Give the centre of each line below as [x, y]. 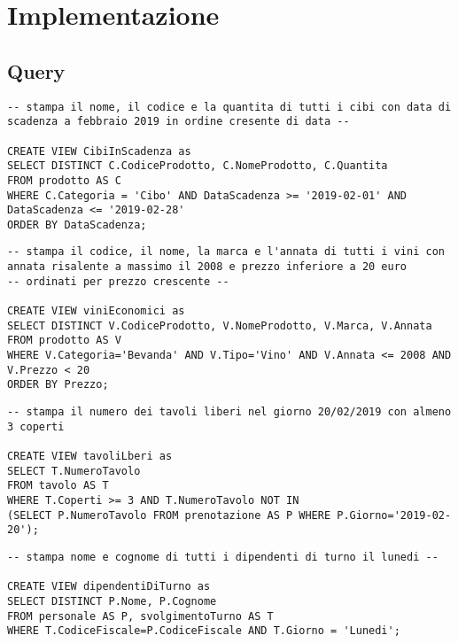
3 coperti [36, 426]
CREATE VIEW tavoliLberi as [90, 457]
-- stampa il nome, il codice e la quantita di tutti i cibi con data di [229, 107]
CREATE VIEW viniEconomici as [96, 311]
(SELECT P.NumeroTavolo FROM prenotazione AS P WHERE [169, 515]
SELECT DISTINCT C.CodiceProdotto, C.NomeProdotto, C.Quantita [198, 166]
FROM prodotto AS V [64, 341]
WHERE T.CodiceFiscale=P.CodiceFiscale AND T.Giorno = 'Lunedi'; [204, 631]
